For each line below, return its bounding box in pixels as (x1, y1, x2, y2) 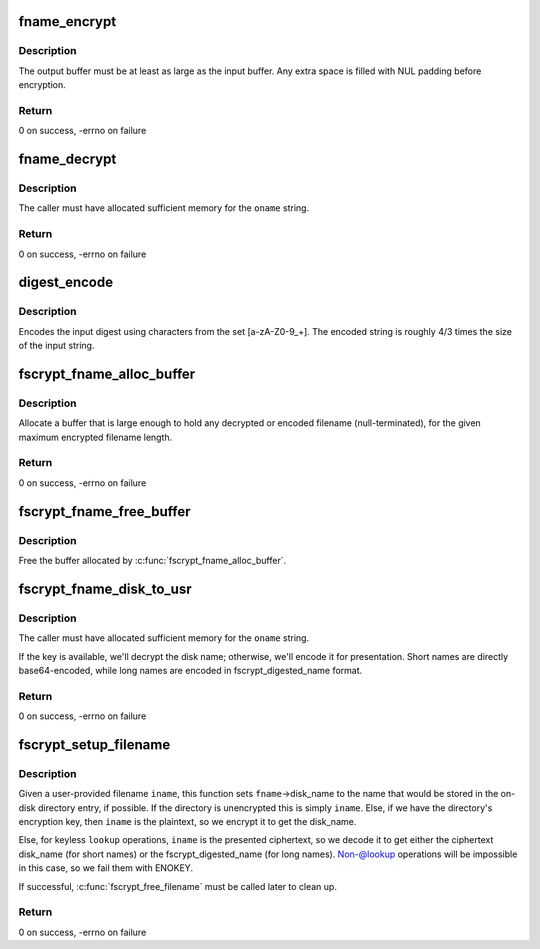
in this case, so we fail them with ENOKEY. (18, 862, 194, 874)
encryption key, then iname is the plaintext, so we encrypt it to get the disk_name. (18, 816, 357, 827)
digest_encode (18, 274, 114, 291)
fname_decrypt (18, 151, 117, 168)
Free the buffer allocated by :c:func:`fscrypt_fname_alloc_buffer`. (18, 554, 287, 566)
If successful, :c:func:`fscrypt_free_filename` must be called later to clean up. (18, 880, 337, 892)
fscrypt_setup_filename (18, 736, 171, 753)
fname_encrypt (18, 13, 117, 30)
